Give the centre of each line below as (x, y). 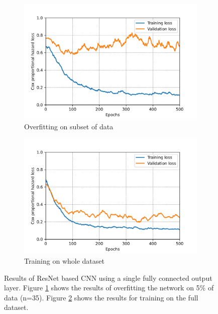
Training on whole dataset (64, 261)
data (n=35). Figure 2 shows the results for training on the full (101, 297)
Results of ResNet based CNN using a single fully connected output (108, 278)
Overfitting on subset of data (69, 126)
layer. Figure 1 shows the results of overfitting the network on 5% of (109, 288)
